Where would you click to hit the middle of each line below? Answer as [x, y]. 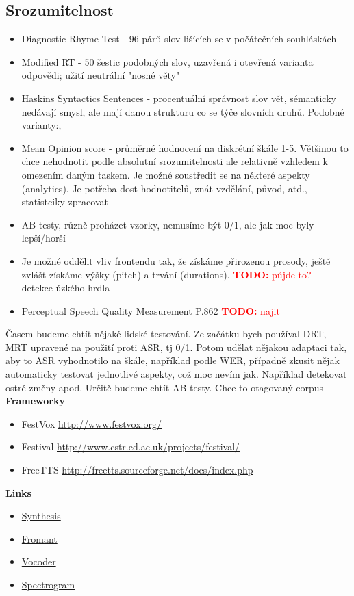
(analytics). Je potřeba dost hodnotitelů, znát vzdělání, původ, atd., [164, 188]
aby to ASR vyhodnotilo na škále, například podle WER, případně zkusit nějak [173, 360]
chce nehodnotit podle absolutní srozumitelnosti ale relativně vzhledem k [175, 161]
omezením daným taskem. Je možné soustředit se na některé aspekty [166, 174]
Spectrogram [48, 585]
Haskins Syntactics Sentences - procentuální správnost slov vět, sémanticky [179, 98]
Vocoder [39, 561]
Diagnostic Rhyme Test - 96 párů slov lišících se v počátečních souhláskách [179, 39]
